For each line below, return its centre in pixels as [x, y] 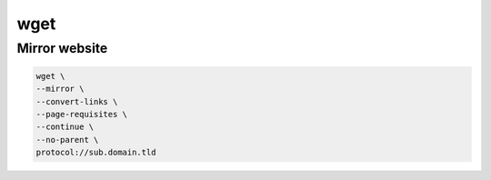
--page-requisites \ [81, 114]
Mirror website [62, 48]
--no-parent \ [67, 140]
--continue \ [65, 127]
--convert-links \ [77, 101]
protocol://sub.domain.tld [96, 153]
